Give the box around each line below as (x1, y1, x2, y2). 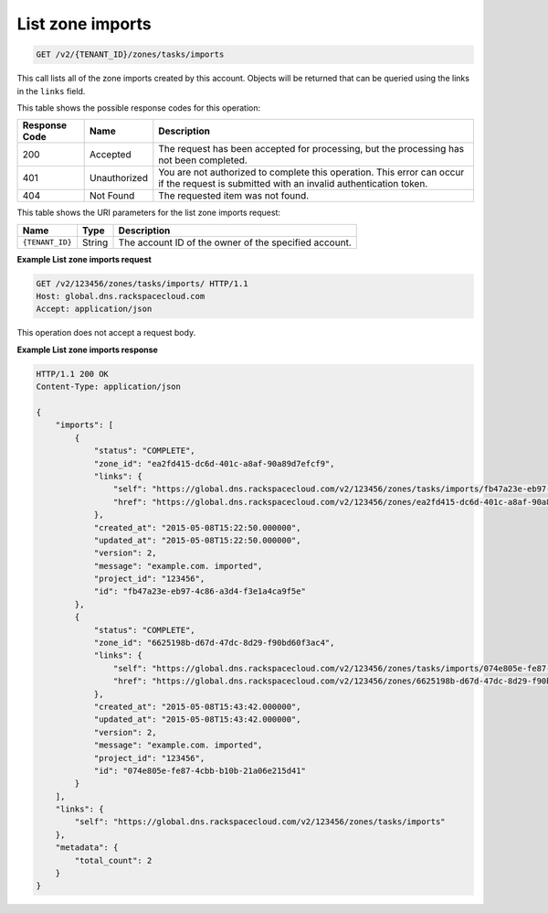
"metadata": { (55, 843, 119, 853)
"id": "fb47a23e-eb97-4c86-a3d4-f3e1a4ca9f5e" (93, 586, 306, 596)
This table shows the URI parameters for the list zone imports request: (16, 207, 281, 219)
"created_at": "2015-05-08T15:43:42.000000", (93, 701, 301, 712)
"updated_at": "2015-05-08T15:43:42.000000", (93, 714, 301, 725)
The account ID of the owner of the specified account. (118, 236, 352, 249)
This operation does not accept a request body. (16, 328, 196, 338)
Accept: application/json (36, 304, 153, 315)
